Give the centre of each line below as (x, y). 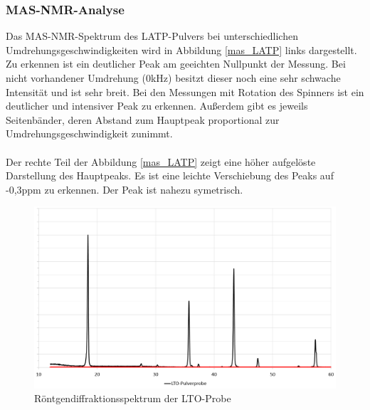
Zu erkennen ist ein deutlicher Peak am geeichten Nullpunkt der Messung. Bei (176, 64)
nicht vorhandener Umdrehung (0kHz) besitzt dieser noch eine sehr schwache (173, 78)
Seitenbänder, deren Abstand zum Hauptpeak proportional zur (143, 119)
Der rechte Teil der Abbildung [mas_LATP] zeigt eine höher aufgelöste (161, 161)
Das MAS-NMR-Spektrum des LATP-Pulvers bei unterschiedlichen (152, 36)
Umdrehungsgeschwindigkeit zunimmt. (89, 133)
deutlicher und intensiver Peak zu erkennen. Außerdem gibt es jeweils (157, 106)
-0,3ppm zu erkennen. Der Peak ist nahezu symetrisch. (125, 189)
